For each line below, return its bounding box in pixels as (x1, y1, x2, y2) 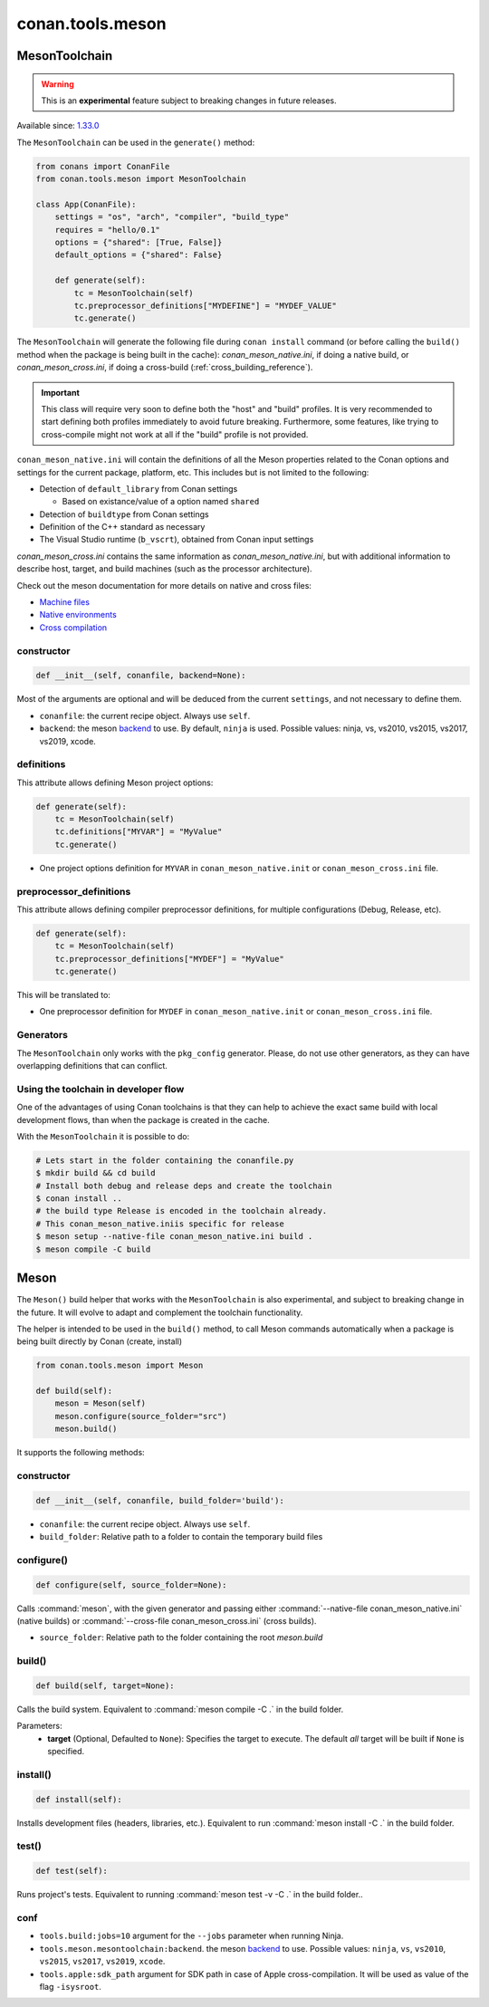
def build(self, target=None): (35, 1681, 176, 1691)
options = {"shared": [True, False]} (54, 237, 223, 248)
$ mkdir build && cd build (35, 1168, 156, 1178)
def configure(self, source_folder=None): (35, 1580, 227, 1589)
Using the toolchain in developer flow (16, 1082, 185, 1095)
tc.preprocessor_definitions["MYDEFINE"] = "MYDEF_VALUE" (73, 301, 337, 312)
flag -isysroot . (39, 1981, 101, 1992)
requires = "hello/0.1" (54, 225, 160, 235)
